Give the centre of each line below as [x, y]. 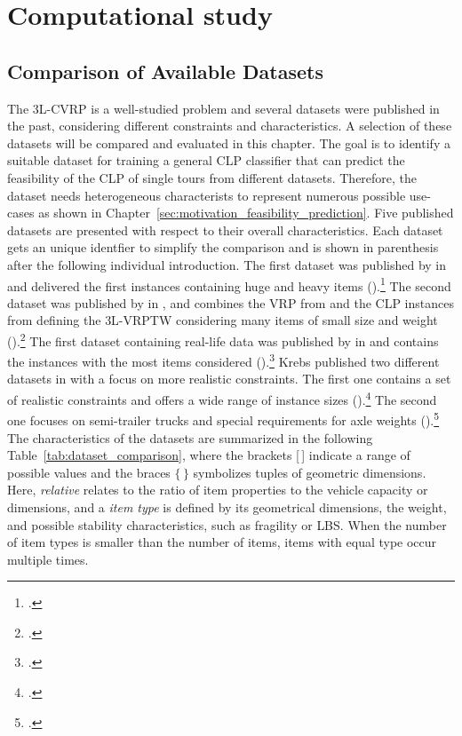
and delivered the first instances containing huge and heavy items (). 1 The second [229, 284]
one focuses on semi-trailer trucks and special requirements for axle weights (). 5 [223, 419]
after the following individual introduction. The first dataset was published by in [227, 264]
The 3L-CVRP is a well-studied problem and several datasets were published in [223, 108]
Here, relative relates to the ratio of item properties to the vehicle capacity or [218, 490]
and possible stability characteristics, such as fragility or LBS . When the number [227, 524]
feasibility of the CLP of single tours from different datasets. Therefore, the [212, 177]
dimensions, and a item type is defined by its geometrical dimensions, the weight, [227, 506]
